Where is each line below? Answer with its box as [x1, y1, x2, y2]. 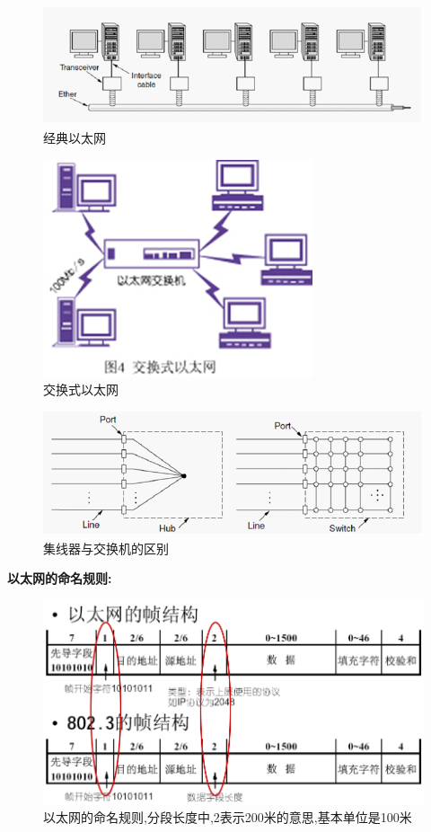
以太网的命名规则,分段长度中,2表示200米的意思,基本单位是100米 [43, 808, 412, 827]
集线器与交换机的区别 [43, 538, 169, 557]
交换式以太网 [43, 380, 119, 399]
